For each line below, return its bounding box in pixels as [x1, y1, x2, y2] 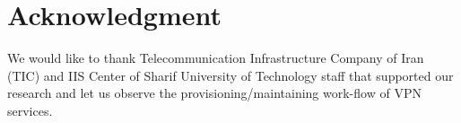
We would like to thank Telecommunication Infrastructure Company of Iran [7, 48, 424, 67]
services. [7, 101, 53, 119]
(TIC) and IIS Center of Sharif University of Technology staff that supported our [7, 66, 454, 84]
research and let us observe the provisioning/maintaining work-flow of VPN [7, 83, 422, 102]
